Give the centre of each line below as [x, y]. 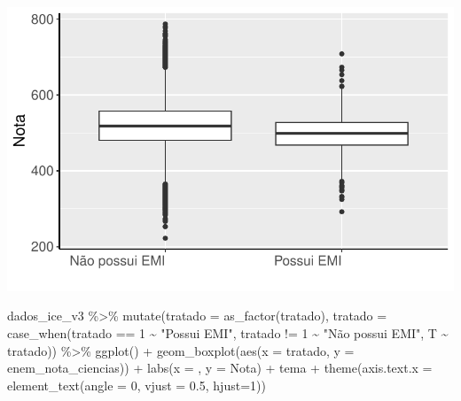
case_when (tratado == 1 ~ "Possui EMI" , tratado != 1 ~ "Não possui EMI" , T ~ [228, 332]
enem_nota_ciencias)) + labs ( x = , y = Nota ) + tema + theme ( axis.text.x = [220, 368]
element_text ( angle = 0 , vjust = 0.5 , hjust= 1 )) [137, 385]
